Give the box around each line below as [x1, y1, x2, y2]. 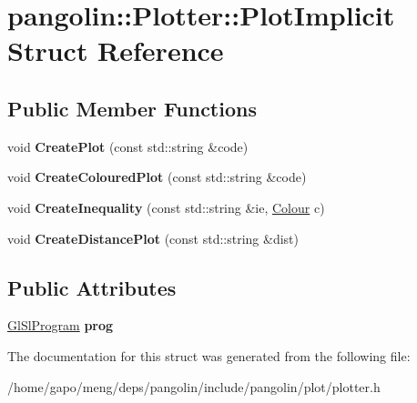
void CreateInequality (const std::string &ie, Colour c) [7, 197, 325, 217]
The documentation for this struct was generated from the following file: [7, 346, 411, 365]
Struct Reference [7, 32, 224, 69]
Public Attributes [7, 273, 177, 301]
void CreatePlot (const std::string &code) [7, 136, 249, 156]
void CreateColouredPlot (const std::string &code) [7, 167, 307, 186]
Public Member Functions [7, 94, 257, 122]
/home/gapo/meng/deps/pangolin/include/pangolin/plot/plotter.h [7, 377, 381, 396]
